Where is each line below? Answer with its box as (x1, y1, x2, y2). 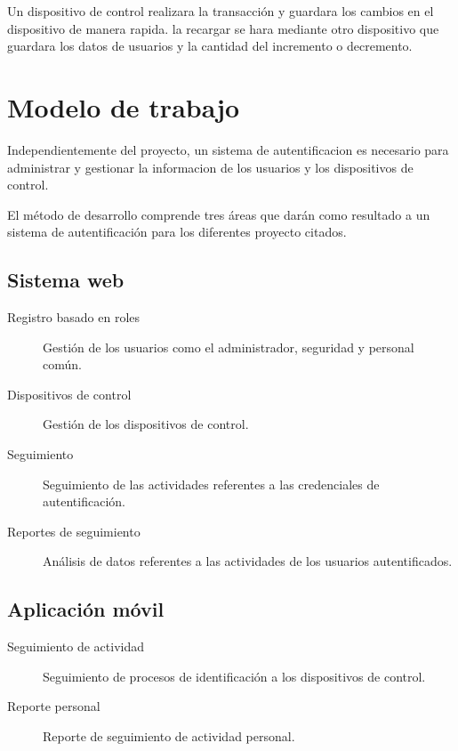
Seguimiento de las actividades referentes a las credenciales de (43, 474, 380, 493)
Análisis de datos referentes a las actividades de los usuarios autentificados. (43, 552, 453, 570)
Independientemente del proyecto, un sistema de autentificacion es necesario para (7, 140, 449, 158)
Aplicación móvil (7, 595, 165, 623)
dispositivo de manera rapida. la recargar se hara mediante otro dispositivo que (7, 19, 439, 37)
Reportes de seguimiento (7, 521, 141, 540)
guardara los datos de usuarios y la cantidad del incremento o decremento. (7, 36, 413, 55)
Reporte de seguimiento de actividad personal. (43, 727, 295, 745)
